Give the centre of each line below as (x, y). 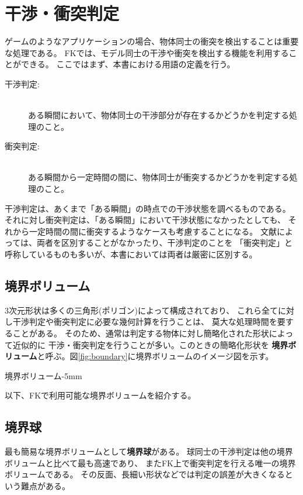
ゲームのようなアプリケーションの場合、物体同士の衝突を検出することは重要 (152, 41)
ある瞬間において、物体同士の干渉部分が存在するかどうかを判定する (159, 115)
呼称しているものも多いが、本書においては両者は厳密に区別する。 (131, 254)
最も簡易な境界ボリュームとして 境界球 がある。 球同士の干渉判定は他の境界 (149, 451)
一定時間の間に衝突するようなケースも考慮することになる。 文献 (153, 231)
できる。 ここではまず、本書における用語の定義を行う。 (128, 64)
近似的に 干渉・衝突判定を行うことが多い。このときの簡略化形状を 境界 (150, 344)
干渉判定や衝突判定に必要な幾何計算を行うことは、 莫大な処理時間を (145, 322)
